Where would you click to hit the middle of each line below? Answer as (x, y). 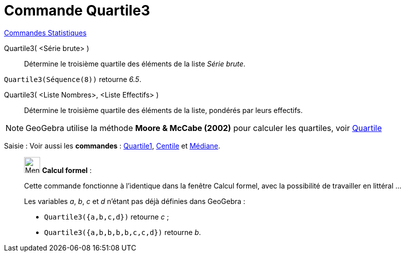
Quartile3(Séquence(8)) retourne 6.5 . (73, 79)
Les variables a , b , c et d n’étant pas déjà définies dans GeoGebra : (135, 201)
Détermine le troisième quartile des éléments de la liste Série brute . (135, 63)
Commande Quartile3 (77, 10)
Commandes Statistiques (45, 32)
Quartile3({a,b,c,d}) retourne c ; (107, 216)
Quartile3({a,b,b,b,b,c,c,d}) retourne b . (123, 232)
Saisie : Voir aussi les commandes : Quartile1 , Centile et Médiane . (112, 145)
